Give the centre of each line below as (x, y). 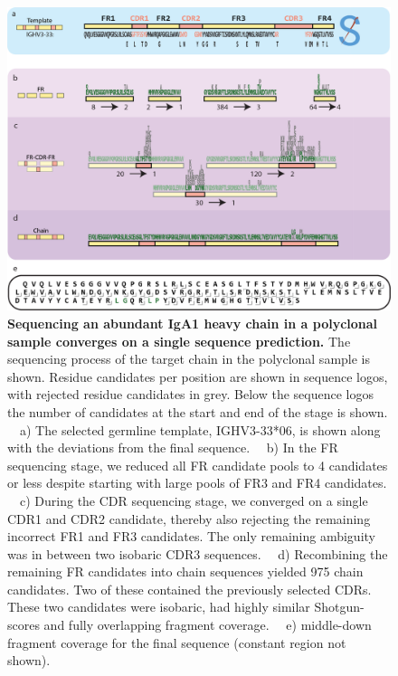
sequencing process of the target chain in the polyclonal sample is (189, 359)
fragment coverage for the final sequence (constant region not (177, 642)
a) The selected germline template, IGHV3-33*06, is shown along (200, 429)
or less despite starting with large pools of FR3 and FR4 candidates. (197, 483)
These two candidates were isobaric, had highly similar (159, 607)
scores (24, 625)
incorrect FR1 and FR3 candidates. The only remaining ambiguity (191, 536)
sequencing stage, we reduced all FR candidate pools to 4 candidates (198, 465)
